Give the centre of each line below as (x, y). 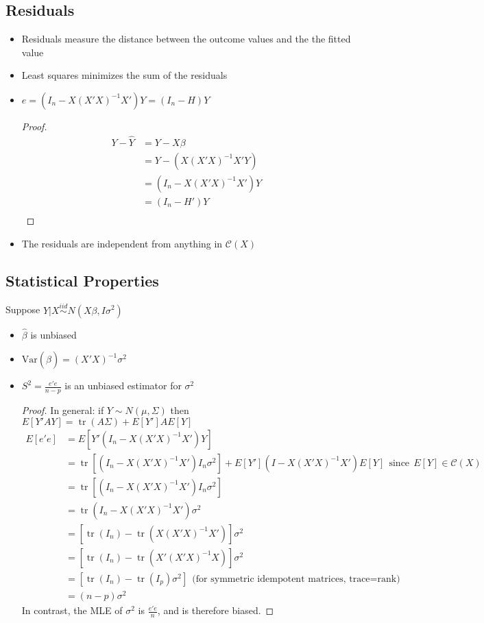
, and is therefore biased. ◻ (216, 610)
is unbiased (53, 334)
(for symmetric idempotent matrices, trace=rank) (296, 579)
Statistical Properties (82, 280)
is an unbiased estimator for (123, 386)
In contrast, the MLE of (72, 610)
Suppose (23, 309)
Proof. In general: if (63, 410)
